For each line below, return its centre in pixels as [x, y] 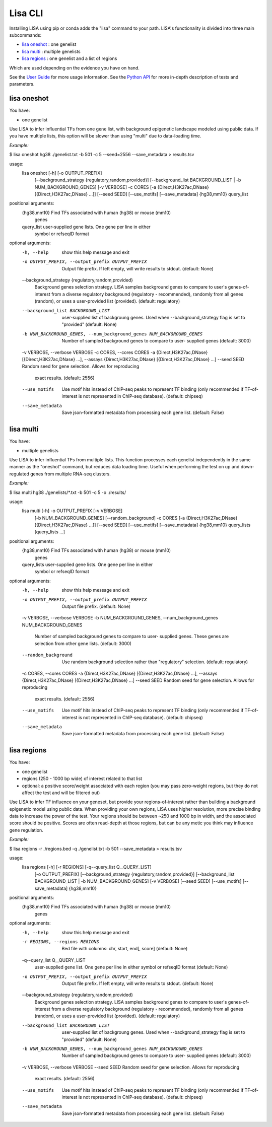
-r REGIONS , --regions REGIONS [60, 941]
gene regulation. [26, 830]
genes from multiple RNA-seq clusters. [71, 474]
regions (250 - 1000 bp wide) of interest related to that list [82, 779]
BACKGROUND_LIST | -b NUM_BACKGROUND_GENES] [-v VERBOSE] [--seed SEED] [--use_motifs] [138, 881]
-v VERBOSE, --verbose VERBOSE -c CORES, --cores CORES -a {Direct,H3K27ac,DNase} [115, 352]
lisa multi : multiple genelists [51, 51]
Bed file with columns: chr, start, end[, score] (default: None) [125, 949]
